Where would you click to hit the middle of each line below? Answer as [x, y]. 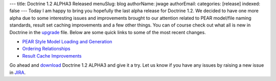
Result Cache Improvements [52, 56]
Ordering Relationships [46, 49]
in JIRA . [18, 72]
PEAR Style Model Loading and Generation [67, 41]
